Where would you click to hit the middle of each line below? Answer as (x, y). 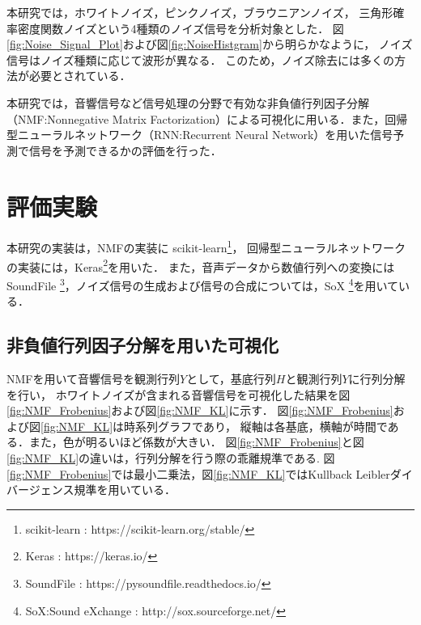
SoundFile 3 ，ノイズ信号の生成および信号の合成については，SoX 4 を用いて (203, 284)
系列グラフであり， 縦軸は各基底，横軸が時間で (262, 426)
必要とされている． (80, 76)
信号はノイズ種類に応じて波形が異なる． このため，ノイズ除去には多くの (201, 59)
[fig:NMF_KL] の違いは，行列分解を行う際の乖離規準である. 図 (171, 457)
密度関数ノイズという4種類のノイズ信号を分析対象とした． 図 (181, 28)
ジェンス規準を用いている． (102, 490)
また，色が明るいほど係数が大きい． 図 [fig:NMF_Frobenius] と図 (196, 442)
